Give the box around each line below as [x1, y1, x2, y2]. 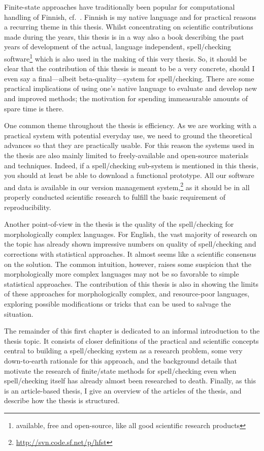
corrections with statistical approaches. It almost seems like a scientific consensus [4, 248, 256, 259]
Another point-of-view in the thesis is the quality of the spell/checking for [4, 219, 234, 229]
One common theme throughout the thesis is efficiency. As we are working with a [4, 120, 257, 131]
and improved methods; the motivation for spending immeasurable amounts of [4, 93, 248, 103]
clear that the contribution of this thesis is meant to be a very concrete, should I [4, 63, 255, 74]
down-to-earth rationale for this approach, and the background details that [4, 355, 237, 366]
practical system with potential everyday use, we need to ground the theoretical [4, 130, 252, 140]
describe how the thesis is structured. [4, 395, 120, 406]
